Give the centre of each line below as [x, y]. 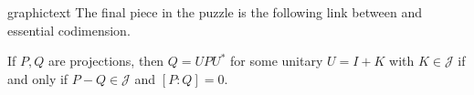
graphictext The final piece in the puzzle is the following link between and [215, 12]
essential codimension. [69, 30]
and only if [38, 78]
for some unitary [277, 61]
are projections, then [106, 61]
